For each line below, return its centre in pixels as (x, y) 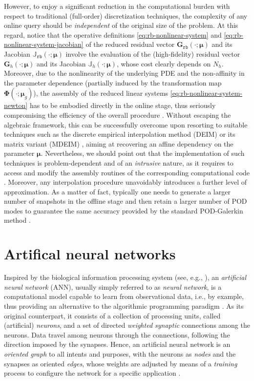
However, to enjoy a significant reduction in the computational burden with (117, 6)
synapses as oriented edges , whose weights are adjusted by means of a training (121, 363)
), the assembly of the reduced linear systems (101, 93)
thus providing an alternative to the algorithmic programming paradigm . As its (124, 306)
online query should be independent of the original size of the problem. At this (121, 25)
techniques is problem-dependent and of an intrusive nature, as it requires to (119, 162)
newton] (16, 105)
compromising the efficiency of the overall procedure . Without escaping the (117, 115)
